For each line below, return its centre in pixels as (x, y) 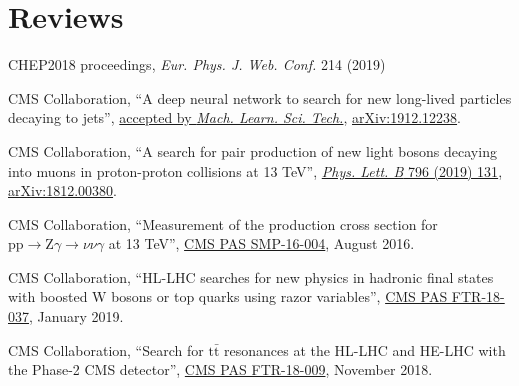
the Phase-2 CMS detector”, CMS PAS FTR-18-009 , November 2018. (220, 369)
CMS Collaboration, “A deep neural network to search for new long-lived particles (260, 97)
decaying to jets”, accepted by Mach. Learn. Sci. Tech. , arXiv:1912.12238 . (234, 117)
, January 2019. (76, 316)
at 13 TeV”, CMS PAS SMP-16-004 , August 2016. (261, 243)
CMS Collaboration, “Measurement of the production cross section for (223, 223)
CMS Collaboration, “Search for (106, 349)
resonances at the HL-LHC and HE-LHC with (365, 349)
